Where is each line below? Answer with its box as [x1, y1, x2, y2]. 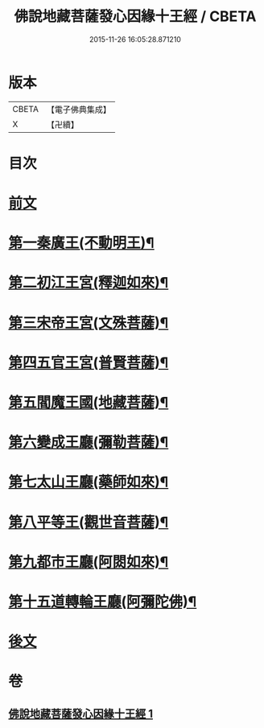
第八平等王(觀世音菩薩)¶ [8, 513, 169, 532]
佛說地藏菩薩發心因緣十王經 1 [8, 706, 154, 721]
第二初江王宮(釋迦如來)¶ [8, 274, 169, 292]
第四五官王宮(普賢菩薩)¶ [8, 354, 169, 371]
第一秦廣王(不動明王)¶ [8, 234, 155, 252]
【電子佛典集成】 [46, 104, 111, 115]
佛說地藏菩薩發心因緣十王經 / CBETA [14, 7, 257, 26]
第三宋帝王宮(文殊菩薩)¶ [8, 313, 169, 332]
